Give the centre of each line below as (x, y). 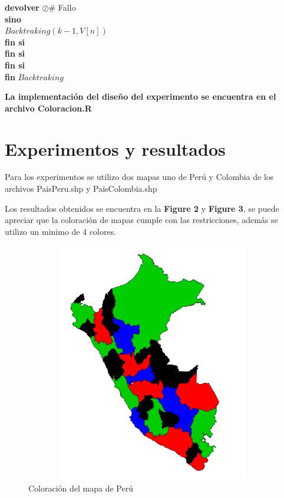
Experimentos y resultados (115, 148)
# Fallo (62, 7)
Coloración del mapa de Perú (81, 488)
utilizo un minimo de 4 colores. (61, 231)
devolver (22, 7)
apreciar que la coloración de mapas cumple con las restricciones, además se (141, 220)
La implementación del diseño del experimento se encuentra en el (141, 96)
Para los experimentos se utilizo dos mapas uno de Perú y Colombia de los (139, 177)
